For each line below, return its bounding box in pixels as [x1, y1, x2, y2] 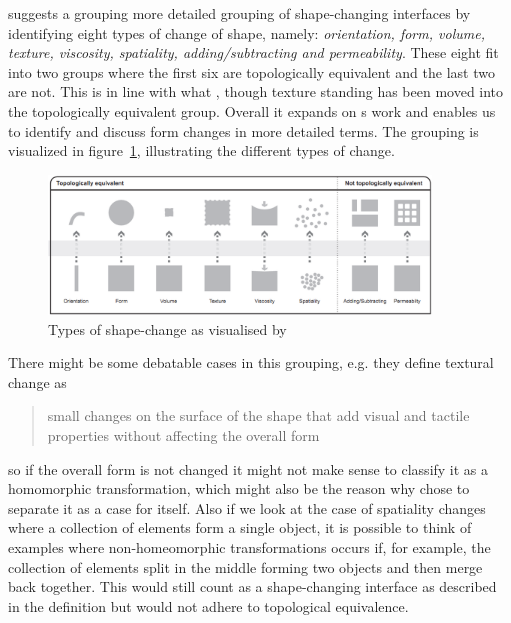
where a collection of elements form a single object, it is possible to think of [8, 517, 472, 538]
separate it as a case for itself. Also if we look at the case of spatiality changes [8, 497, 486, 518]
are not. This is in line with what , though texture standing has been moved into [8, 81, 504, 102]
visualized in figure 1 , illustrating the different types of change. [8, 140, 395, 161]
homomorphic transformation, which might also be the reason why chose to [8, 478, 470, 499]
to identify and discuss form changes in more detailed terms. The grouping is [8, 120, 479, 141]
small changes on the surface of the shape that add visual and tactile [47, 405, 470, 426]
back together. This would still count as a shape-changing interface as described [8, 576, 497, 597]
